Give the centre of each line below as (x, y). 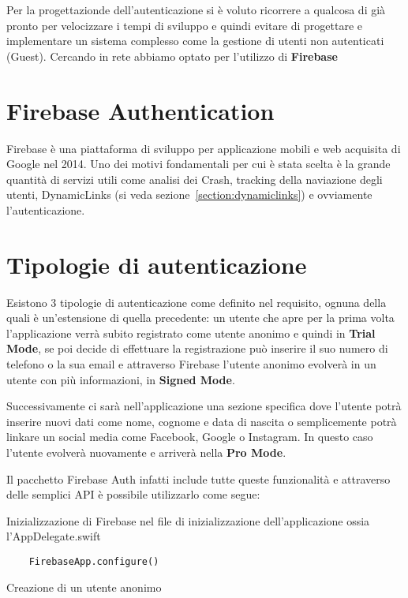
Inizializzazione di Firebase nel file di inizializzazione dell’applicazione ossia (188, 520)
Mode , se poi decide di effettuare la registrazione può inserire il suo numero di (197, 348)
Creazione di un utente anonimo (84, 587)
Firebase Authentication (140, 110)
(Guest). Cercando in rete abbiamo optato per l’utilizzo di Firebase (172, 56)
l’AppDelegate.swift (54, 536)
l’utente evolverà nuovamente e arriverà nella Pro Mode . (146, 452)
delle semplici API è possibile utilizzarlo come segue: (133, 494)
